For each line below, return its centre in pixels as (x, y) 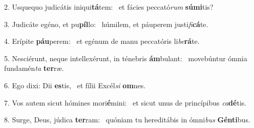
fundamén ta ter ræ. (34, 68)
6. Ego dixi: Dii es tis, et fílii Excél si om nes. (75, 85)
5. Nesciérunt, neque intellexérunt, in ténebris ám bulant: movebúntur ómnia (126, 58)
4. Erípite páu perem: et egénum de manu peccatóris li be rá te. (102, 41)
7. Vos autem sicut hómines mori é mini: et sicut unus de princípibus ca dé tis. (125, 102)
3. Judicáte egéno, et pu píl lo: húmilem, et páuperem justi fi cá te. (106, 24)
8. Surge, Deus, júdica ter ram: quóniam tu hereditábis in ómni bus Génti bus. (127, 120)
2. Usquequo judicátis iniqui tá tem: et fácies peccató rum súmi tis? (109, 7)
